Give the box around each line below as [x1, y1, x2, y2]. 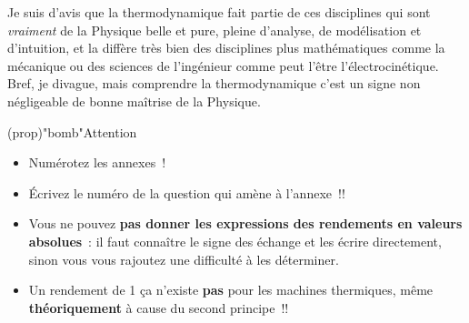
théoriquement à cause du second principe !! [28, 298, 289, 317]
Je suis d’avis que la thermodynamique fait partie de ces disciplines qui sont [7, 3, 431, 21]
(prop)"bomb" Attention [7, 122, 137, 141]
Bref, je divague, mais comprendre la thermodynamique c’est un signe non [7, 74, 421, 93]
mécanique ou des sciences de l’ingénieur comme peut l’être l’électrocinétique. [7, 56, 439, 75]
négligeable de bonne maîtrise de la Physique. [7, 91, 261, 110]
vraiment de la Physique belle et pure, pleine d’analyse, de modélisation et [7, 20, 422, 39]
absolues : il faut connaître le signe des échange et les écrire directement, [28, 231, 442, 250]
